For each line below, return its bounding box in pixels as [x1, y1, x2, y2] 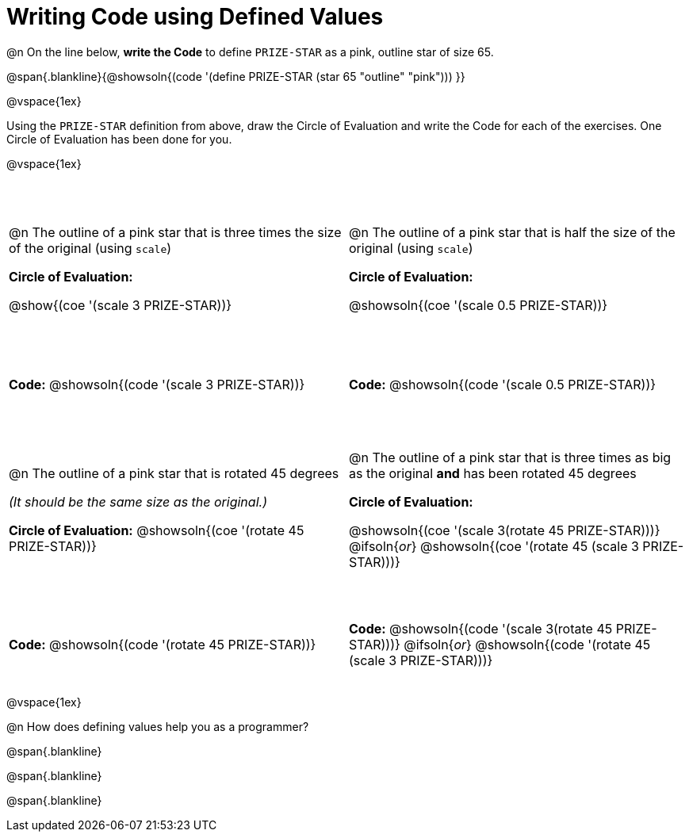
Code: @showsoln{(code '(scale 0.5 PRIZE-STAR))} [349, 376, 656, 392]
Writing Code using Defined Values [6, 3, 384, 30]
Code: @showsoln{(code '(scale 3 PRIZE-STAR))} [9, 376, 305, 392]
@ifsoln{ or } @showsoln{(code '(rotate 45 [404, 636, 651, 652]
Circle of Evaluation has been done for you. [6, 132, 232, 146]
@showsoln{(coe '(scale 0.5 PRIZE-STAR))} [349, 297, 608, 313]
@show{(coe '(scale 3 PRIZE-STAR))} [9, 297, 232, 313]
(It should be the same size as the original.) [9, 493, 267, 510]
